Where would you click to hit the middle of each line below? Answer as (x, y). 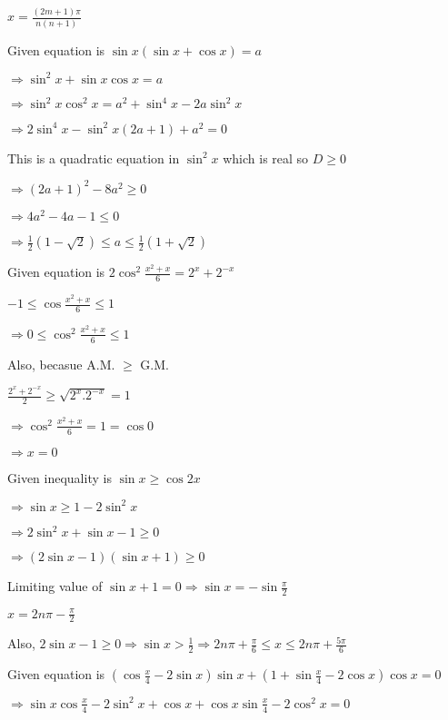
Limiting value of (55, 586)
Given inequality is (60, 477)
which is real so (266, 158)
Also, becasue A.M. (61, 364)
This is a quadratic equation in (94, 158)
